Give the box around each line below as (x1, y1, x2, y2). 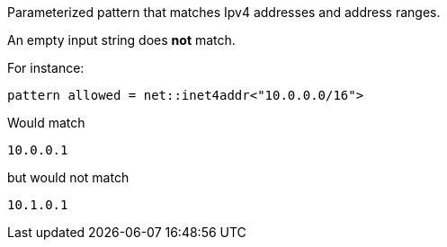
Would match (7, 115, 85, 130)
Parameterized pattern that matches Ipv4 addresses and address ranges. (7, 4, 441, 20)
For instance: (7, 60, 85, 75)
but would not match (7, 170, 130, 185)
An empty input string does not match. (7, 32, 236, 48)
